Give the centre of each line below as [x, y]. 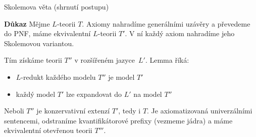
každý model [36, 94]
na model [148, 94]
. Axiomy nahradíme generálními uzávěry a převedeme [166, 23]
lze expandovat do [94, 94]
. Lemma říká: [167, 60]
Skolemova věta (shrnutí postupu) [57, 7]
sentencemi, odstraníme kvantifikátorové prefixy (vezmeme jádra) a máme [118, 120]
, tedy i [130, 111]
